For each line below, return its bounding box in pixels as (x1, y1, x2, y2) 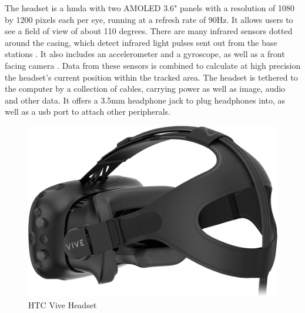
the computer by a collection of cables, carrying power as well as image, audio (5, 82, 286, 95)
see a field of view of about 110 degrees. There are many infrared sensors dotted (5, 25, 293, 37)
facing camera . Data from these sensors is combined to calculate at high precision (5, 59, 301, 71)
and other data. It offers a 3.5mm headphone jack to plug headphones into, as (5, 94, 286, 106)
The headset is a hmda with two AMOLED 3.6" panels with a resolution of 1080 (5, 2, 295, 14)
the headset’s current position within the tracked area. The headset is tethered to (5, 71, 298, 83)
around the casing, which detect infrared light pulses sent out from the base (5, 36, 277, 48)
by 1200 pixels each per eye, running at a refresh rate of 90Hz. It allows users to (5, 13, 293, 25)
